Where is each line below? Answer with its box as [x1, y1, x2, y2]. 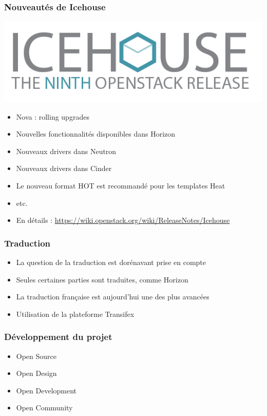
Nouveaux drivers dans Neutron [16, 145, 117, 156]
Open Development [16, 385, 77, 395]
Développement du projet [4, 330, 112, 343]
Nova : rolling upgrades [16, 111, 89, 122]
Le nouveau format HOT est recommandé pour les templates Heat [16, 180, 225, 191]
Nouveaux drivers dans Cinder [16, 163, 112, 174]
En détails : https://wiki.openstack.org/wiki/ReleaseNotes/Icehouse [16, 215, 230, 225]
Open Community [16, 402, 73, 413]
